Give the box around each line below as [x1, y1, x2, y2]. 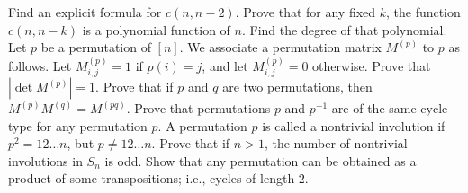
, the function [386, 3, 461, 21]
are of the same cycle [331, 99, 448, 118]
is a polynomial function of [82, 20, 230, 39]
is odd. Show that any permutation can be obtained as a [104, 151, 417, 170]
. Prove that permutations [126, 99, 271, 118]
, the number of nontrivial [264, 134, 408, 153]
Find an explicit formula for [8, 3, 162, 21]
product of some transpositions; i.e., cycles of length [8, 169, 295, 188]
